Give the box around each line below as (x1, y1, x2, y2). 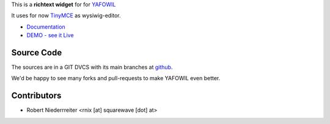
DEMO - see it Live (26, 32, 74, 39)
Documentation (26, 23, 65, 30)
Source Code (11, 47, 62, 58)
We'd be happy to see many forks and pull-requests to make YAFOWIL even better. (11, 75, 221, 82)
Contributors (11, 91, 62, 101)
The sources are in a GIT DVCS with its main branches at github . (11, 64, 173, 71)
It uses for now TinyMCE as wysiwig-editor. (11, 12, 122, 19)
